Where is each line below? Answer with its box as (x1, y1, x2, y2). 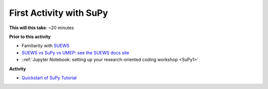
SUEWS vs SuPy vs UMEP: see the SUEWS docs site (21, 49, 130, 55)
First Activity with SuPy (9, 7, 108, 18)
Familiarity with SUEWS (21, 43, 69, 49)
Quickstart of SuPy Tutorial (21, 75, 77, 81)
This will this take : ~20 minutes (9, 25, 74, 31)
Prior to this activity (9, 34, 51, 40)
